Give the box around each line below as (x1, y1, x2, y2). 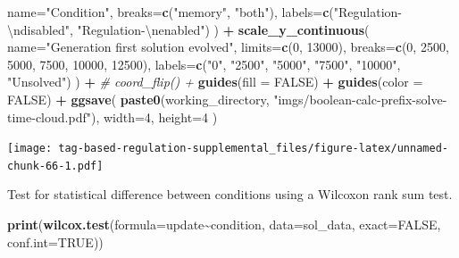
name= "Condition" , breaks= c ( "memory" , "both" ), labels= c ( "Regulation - (7, 3, 402, 21)
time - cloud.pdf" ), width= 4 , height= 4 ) (7, 107, 218, 126)
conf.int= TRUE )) (7, 232, 104, 251)
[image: (7, 142, 53, 155)
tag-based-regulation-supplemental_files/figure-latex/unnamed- (58, 142, 448, 155)
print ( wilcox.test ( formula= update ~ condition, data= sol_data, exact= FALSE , (7, 215, 441, 234)
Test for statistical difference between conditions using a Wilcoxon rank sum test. (7, 185, 453, 204)
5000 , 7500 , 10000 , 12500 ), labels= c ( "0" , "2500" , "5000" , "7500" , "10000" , (7, 54, 401, 73)
